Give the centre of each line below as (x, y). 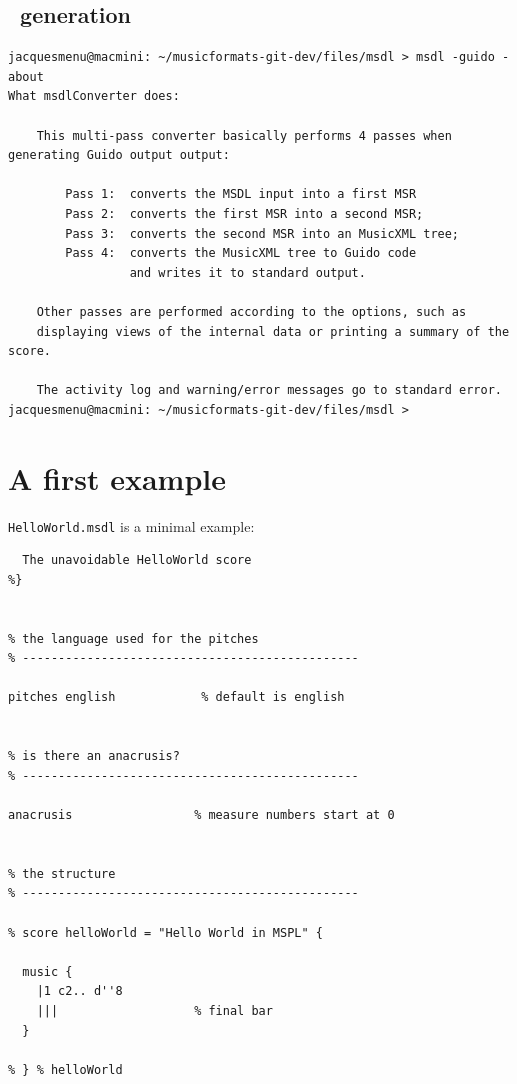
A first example (117, 477)
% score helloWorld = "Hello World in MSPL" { (165, 932)
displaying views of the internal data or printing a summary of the (273, 331)
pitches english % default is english (176, 697)
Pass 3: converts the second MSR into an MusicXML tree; (262, 233)
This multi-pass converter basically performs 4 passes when (244, 135)
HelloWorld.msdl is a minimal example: (131, 525)
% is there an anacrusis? (94, 756)
